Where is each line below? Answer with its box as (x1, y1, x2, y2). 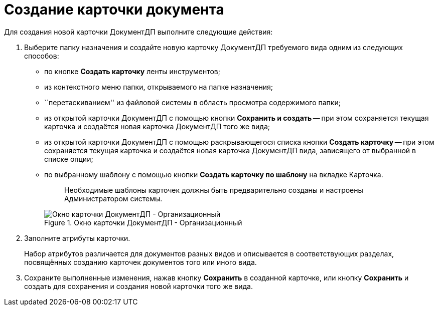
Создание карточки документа (4, 1, 224, 18)
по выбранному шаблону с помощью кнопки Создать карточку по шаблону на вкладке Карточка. (44, 170, 383, 179)
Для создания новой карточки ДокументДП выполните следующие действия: (4, 27, 273, 36)
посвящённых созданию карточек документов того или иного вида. (24, 257, 257, 266)
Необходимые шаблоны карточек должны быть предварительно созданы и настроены (64, 185, 363, 194)
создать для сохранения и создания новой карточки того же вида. (24, 281, 253, 290)
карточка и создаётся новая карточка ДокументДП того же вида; (44, 122, 270, 131)
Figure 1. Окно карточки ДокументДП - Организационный (44, 218, 242, 227)
